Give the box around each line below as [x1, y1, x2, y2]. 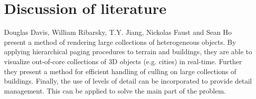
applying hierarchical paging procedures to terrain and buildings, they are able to [4, 46, 253, 57]
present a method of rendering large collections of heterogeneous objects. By [4, 36, 236, 47]
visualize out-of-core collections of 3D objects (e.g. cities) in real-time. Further [4, 56, 242, 66]
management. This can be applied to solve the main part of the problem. [4, 85, 226, 96]
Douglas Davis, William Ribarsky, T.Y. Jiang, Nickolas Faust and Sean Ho [4, 27, 232, 37]
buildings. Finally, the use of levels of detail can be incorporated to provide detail [4, 76, 252, 86]
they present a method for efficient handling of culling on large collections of [4, 66, 237, 76]
